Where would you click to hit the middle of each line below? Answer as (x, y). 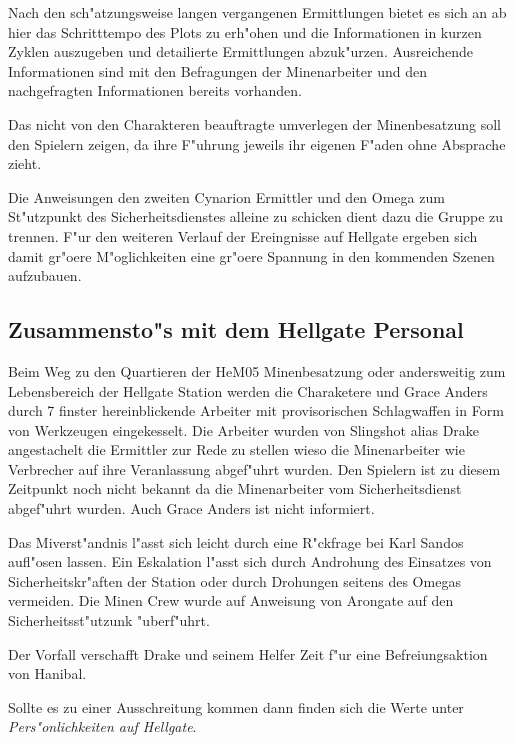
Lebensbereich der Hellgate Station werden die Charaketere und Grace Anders (248, 390)
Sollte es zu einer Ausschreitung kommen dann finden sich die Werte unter (236, 706)
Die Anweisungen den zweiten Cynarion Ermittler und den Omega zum (226, 196)
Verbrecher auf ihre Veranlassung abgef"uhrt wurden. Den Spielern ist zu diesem (254, 468)
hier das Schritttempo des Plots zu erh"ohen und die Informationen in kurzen (245, 31)
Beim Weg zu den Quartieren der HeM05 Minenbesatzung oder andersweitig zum (257, 370)
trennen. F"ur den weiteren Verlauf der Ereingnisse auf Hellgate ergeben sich (243, 235)
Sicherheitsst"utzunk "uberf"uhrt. (109, 620)
